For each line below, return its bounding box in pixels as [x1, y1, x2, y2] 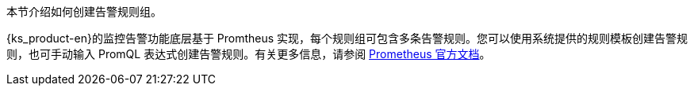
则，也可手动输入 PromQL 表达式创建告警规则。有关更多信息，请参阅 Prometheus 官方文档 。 [6, 47, 491, 61]
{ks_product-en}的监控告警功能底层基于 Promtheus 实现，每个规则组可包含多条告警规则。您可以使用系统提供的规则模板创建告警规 [6, 31, 688, 45]
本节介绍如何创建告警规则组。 [6, 5, 162, 18]
